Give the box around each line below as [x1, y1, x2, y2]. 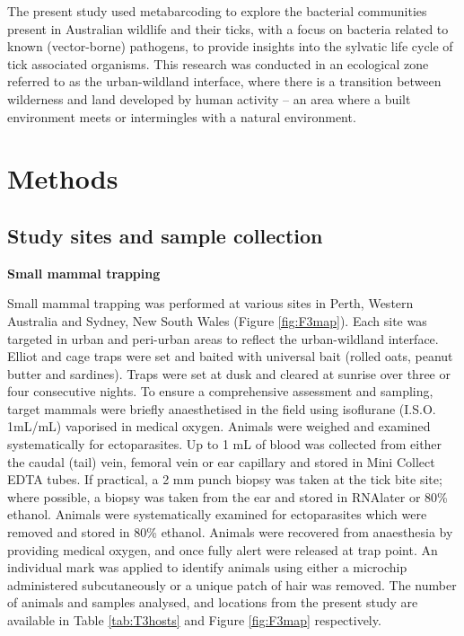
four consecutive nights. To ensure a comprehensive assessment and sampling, [7, 382, 433, 401]
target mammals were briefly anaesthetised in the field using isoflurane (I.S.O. [7, 399, 436, 418]
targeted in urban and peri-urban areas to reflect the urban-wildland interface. [7, 329, 439, 348]
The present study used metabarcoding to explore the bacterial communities [7, 2, 427, 20]
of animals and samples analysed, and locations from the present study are [7, 593, 418, 612]
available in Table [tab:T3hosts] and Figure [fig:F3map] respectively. [7, 611, 381, 630]
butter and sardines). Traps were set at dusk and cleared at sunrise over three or [7, 364, 451, 383]
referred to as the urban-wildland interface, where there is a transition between [7, 72, 442, 91]
